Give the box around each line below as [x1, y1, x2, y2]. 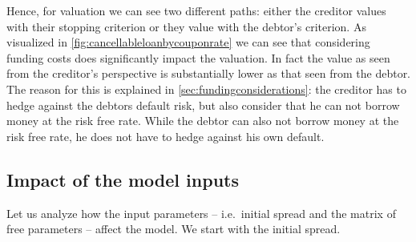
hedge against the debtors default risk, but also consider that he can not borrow [6, 96, 400, 113]
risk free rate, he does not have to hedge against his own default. [6, 127, 325, 144]
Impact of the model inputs [6, 167, 239, 192]
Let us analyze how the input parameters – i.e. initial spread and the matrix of [6, 204, 396, 221]
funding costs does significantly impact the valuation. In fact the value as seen [6, 49, 390, 66]
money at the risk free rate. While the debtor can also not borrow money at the [6, 112, 399, 129]
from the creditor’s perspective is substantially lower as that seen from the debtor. [6, 65, 411, 82]
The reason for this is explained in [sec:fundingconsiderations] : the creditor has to [6, 80, 406, 97]
